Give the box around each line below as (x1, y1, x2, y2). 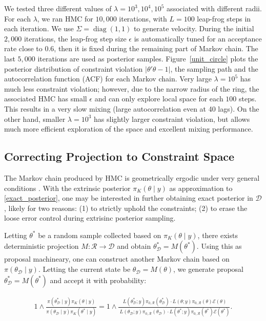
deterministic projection (4, 241, 79, 251)
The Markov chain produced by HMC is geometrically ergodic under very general (4, 172, 260, 183)
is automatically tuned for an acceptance (134, 33, 262, 44)
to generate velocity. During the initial (133, 23, 254, 34)
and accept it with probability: (50, 274, 147, 285)
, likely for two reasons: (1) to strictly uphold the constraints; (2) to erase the (4, 202, 248, 213)
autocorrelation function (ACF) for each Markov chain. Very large (4, 73, 212, 84)
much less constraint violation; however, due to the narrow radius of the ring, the (4, 83, 259, 94)
